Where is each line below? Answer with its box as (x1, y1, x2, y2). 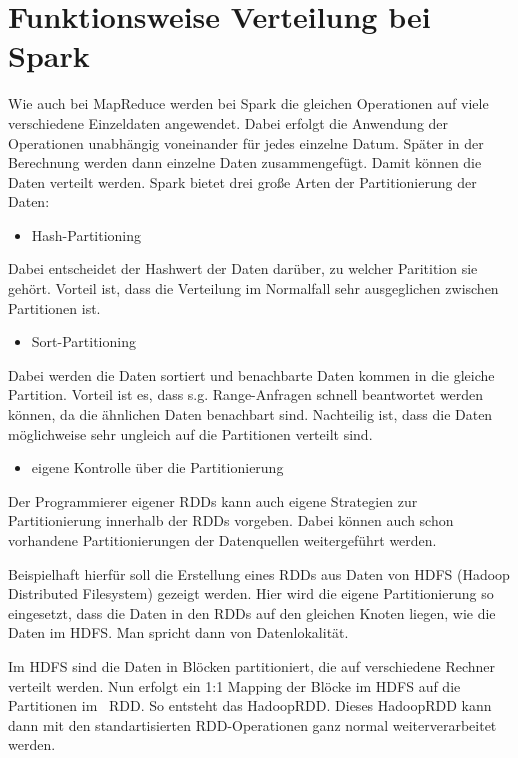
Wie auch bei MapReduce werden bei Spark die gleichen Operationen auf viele (8, 93, 489, 114)
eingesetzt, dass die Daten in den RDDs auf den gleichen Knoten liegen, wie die (8, 602, 496, 623)
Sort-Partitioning (31, 331, 136, 352)
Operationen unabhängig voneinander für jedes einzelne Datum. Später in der (8, 132, 484, 153)
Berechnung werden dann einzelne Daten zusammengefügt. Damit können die (8, 152, 482, 173)
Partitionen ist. (8, 297, 101, 318)
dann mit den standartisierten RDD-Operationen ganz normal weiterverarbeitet (8, 714, 497, 735)
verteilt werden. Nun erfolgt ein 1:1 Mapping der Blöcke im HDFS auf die (8, 675, 461, 696)
